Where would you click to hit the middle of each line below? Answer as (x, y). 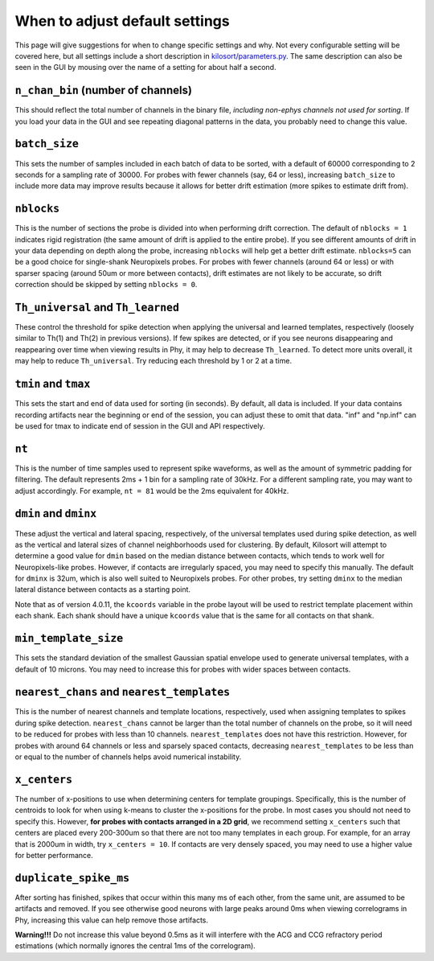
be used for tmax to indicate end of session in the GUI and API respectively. (140, 425)
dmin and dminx (56, 513)
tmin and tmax (53, 384)
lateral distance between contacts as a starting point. (103, 589)
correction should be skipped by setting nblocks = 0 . (106, 285)
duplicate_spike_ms (72, 878)
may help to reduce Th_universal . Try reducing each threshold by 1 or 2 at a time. (154, 361)
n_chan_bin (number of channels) (104, 90)
